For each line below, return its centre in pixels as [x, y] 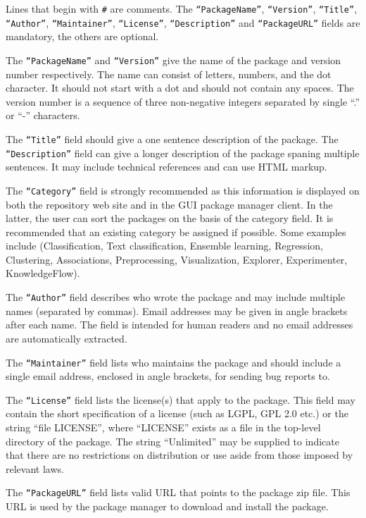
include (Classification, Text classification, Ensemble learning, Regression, [164, 246]
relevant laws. [35, 468]
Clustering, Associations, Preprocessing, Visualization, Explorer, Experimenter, [177, 259]
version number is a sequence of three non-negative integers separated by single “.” [183, 101]
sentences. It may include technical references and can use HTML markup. [166, 167]
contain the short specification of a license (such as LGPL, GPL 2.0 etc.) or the [177, 413]
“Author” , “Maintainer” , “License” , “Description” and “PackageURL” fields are [183, 22]
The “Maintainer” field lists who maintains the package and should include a [173, 362]
